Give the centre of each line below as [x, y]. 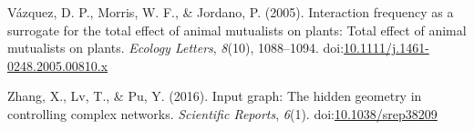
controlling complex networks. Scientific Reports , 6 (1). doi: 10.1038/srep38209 [222, 113]
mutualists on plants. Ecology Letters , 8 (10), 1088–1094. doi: [176, 48]
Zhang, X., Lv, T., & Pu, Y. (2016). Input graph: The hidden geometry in [215, 96]
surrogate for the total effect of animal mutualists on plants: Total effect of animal [237, 30]
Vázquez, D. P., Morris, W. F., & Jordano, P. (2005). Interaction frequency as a [231, 12]
